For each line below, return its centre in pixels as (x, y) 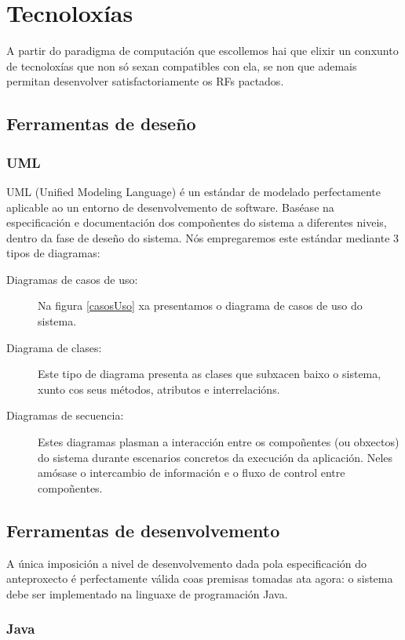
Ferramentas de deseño (101, 124)
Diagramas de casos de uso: (72, 279)
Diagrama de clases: (54, 347)
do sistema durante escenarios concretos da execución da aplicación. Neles (215, 457)
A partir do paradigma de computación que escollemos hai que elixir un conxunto (202, 51)
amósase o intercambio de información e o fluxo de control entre (192, 473)
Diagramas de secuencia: (65, 415)
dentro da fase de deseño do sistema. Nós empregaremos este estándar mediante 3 (203, 237)
